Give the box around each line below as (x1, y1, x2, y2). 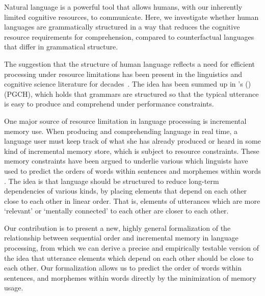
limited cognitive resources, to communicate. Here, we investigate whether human (4, 11, 259, 22)
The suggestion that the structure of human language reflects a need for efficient (4, 58, 255, 69)
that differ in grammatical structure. (4, 41, 118, 52)
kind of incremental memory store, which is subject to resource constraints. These (4, 145, 259, 156)
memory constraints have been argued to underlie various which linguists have (4, 155, 248, 166)
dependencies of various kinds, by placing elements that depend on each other (4, 185, 247, 196)
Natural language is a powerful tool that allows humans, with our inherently (4, 2, 243, 12)
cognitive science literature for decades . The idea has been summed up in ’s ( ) (4, 78, 251, 89)
